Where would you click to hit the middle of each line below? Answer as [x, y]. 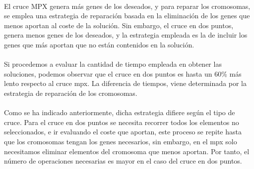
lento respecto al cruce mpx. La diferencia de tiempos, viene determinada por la [125, 83]
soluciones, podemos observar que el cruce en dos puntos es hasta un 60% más [123, 73]
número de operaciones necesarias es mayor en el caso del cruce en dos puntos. [123, 161]
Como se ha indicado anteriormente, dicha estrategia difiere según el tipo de [120, 112]
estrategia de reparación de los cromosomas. [71, 93]
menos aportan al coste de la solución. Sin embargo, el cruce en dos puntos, [119, 25]
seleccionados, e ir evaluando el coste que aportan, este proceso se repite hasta [123, 132]
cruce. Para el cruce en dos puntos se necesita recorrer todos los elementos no [122, 122]
